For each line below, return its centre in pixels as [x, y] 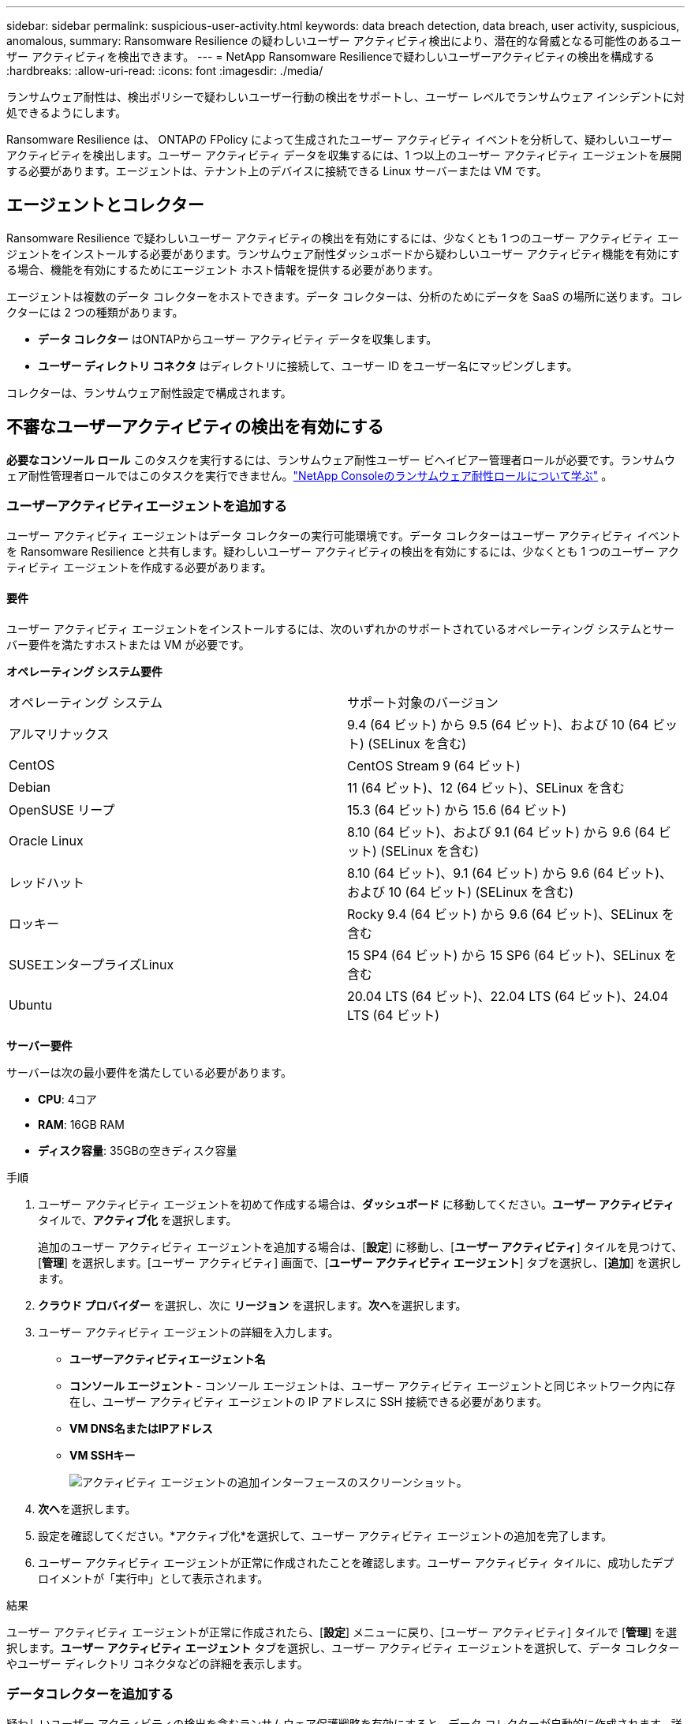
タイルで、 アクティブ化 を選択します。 [138, 1220]
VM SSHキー [103, 1455]
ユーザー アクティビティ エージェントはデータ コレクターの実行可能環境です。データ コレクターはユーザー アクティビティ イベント [344, 536]
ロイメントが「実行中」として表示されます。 [153, 1578]
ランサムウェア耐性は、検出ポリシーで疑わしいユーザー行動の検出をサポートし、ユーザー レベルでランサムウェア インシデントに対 [345, 97]
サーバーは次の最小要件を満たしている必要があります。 [149, 1072]
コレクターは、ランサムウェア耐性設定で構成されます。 [149, 392]
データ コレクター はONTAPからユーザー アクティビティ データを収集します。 [238, 339]
